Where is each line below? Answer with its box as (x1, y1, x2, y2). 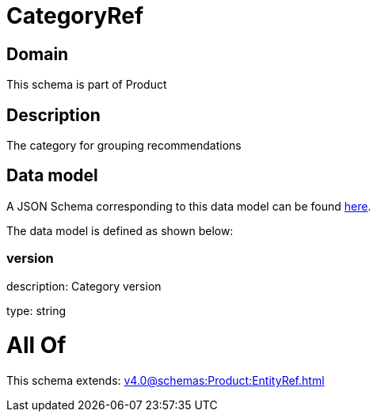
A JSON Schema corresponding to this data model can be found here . (6, 199, 371, 213)
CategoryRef (6, 2, 144, 29)
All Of (6, 332, 67, 359)
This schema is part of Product (6, 78, 167, 92)
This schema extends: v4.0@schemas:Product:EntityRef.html (6, 374, 325, 388)
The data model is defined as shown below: (6, 223, 234, 237)
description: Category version (6, 279, 162, 293)
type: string (6, 303, 67, 317)
